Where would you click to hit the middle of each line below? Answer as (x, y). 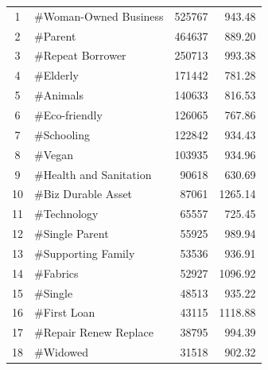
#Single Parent (72, 234)
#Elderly (56, 75)
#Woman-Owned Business (99, 16)
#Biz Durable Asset (84, 194)
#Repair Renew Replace (94, 332)
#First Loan (65, 312)
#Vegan (54, 154)
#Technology (66, 214)
